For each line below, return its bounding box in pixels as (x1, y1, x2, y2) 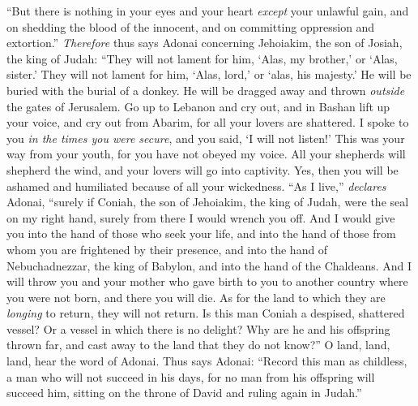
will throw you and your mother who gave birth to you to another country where (6, 273, 408, 290)
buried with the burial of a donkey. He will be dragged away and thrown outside (6, 81, 405, 98)
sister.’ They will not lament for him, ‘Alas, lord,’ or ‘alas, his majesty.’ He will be (6, 66, 412, 83)
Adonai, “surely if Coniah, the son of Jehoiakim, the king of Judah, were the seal (6, 193, 409, 210)
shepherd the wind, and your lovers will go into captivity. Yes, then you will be (6, 161, 399, 178)
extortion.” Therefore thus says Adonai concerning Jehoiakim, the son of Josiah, (6, 34, 403, 51)
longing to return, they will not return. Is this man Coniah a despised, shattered (6, 304, 405, 322)
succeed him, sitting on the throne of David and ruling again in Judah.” (6, 384, 362, 401)
